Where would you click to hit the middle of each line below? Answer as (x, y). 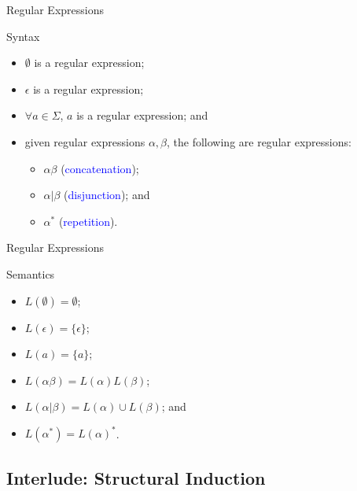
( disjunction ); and (107, 195)
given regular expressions (85, 141)
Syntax (23, 36)
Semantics (31, 273)
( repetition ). (88, 221)
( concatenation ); (100, 168)
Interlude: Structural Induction (136, 477)
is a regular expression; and (142, 115)
